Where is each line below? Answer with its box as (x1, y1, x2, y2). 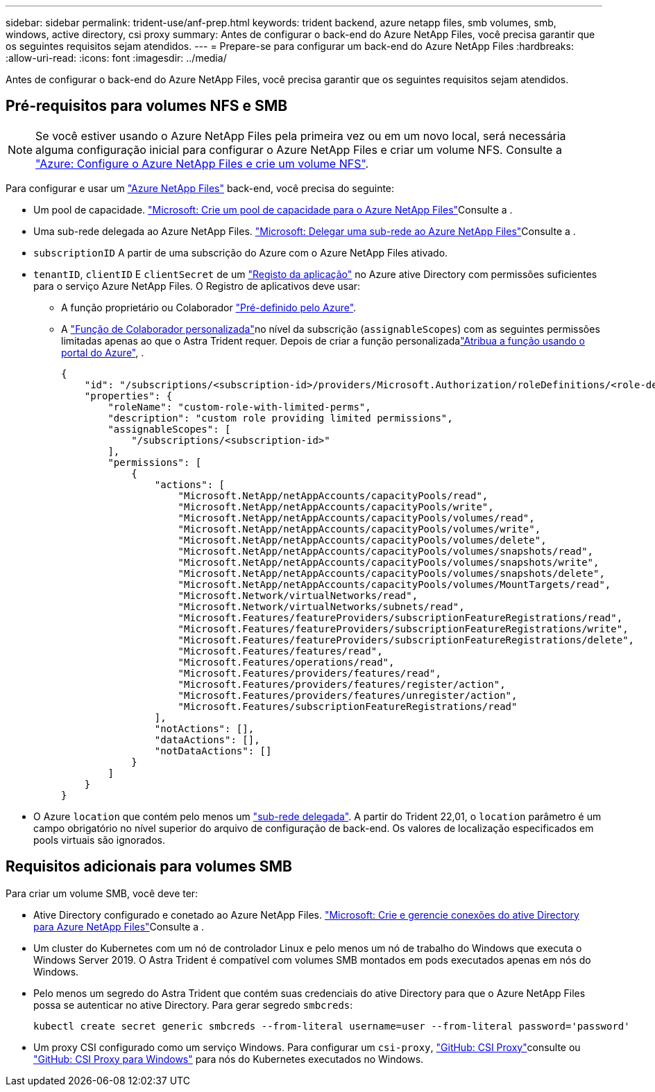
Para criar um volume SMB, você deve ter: (6, 887, 198, 899)
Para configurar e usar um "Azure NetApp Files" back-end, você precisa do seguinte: (6, 182, 395, 194)
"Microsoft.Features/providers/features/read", (178, 667, 441, 679)
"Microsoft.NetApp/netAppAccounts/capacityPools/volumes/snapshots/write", (178, 556, 599, 568)
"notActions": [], (154, 722, 255, 734)
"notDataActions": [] (154, 745, 272, 756)
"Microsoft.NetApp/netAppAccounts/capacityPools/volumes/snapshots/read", (178, 545, 594, 557)
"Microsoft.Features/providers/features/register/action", (178, 678, 506, 690)
